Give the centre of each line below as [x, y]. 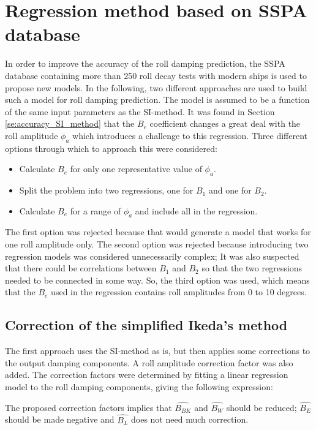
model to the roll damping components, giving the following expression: [139, 387]
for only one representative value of [136, 169]
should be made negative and [60, 419]
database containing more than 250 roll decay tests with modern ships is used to [156, 75]
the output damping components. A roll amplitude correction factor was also [149, 362]
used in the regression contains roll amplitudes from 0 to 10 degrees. [179, 292]
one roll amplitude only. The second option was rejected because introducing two [157, 244]
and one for [230, 190]
